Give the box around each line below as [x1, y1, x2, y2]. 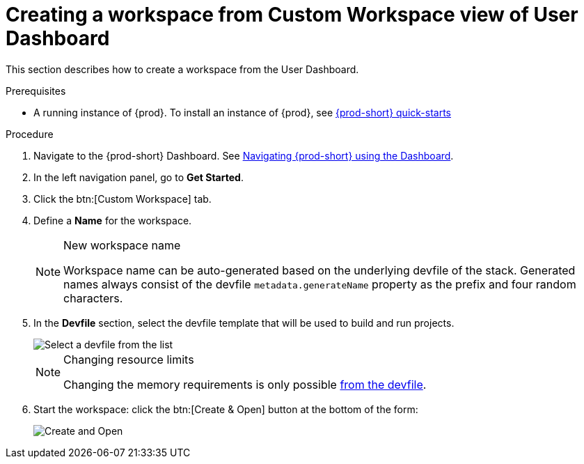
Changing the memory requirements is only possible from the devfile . [63, 377, 427, 392]
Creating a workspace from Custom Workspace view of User [6, 3, 578, 26]
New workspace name [63, 238, 181, 252]
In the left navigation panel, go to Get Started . [33, 171, 244, 183]
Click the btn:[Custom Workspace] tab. [33, 192, 212, 205]
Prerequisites [6, 84, 66, 97]
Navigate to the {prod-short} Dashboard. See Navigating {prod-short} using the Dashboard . [33, 149, 454, 162]
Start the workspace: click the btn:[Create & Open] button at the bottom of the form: [33, 403, 418, 415]
